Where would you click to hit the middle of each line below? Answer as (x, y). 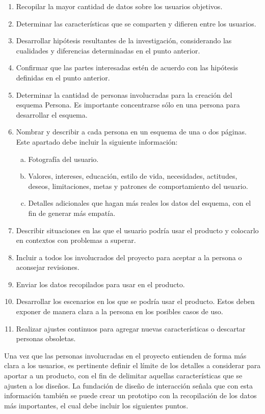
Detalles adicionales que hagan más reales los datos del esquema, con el (140, 203)
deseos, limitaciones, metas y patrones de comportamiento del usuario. (138, 186)
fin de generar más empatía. (72, 213)
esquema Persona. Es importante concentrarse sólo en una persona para (128, 105)
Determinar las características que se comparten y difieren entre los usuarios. (136, 23)
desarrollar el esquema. (52, 114)
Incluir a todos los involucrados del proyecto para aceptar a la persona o (129, 257)
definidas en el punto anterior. (63, 77)
